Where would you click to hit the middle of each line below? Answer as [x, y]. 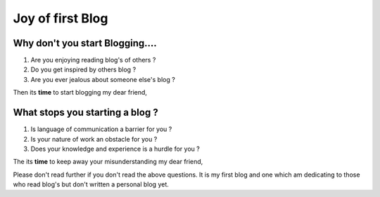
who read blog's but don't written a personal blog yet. [91, 184]
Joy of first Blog [61, 18]
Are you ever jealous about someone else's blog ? [103, 79]
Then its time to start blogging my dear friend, [80, 93]
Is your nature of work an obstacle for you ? [94, 139]
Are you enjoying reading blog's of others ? [93, 60]
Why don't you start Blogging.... [85, 43]
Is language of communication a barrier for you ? [101, 129]
